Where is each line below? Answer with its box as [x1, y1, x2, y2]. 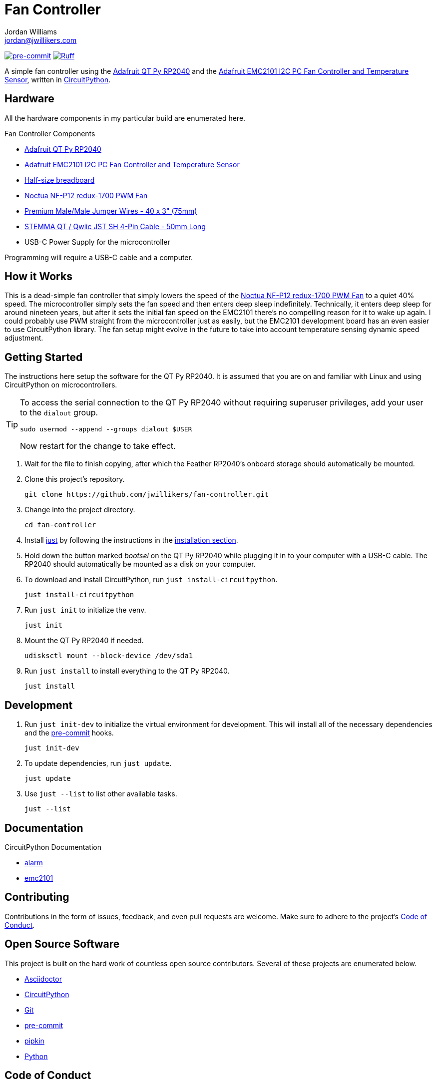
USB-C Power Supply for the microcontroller [24, 237, 170, 246]
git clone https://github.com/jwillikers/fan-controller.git [24, 490, 269, 499]
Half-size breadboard [24, 175, 95, 184]
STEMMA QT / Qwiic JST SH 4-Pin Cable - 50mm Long [24, 222, 206, 231]
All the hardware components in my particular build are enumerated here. [4, 113, 246, 122]
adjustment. [4, 334, 43, 343]
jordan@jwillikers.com [4, 35, 77, 44]
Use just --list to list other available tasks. [24, 789, 177, 798]
